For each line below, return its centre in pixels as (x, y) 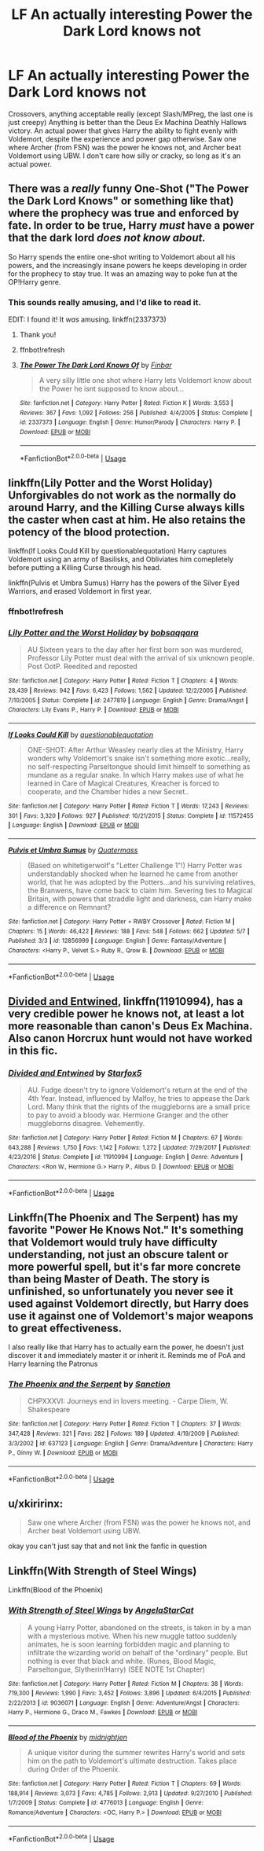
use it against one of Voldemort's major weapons (131, 1316)
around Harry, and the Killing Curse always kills (126, 508)
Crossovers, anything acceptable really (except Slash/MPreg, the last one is (131, 114)
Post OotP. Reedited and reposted (82, 667)
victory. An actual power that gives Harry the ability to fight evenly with (123, 131)
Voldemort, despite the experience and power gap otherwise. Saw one (123, 138)
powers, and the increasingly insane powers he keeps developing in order (128, 265)
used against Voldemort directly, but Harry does (128, 1303)
